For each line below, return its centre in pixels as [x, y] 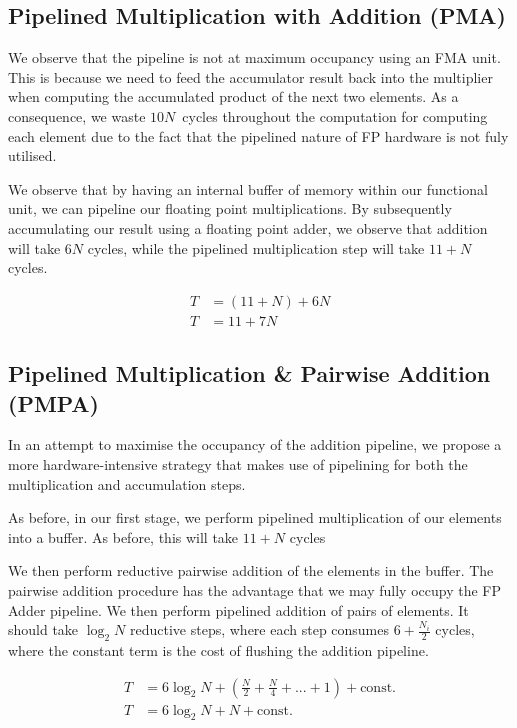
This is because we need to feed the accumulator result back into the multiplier [250, 76]
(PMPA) [53, 402]
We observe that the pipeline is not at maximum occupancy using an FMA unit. [254, 57]
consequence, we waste [77, 115]
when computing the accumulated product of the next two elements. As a [233, 96]
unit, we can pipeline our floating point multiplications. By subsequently [230, 208]
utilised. [32, 155]
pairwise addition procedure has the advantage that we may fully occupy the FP [255, 589]
